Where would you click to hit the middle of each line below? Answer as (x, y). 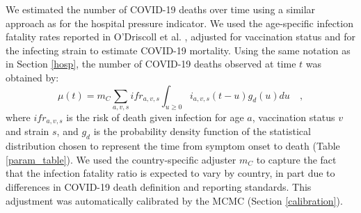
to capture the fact (296, 159)
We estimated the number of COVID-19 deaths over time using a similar (161, 9)
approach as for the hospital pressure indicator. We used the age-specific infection (179, 23)
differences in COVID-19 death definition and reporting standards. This (159, 186)
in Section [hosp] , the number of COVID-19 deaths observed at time (151, 64)
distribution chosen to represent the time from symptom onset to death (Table (173, 146)
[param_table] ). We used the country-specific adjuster (121, 159)
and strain (27, 131)
